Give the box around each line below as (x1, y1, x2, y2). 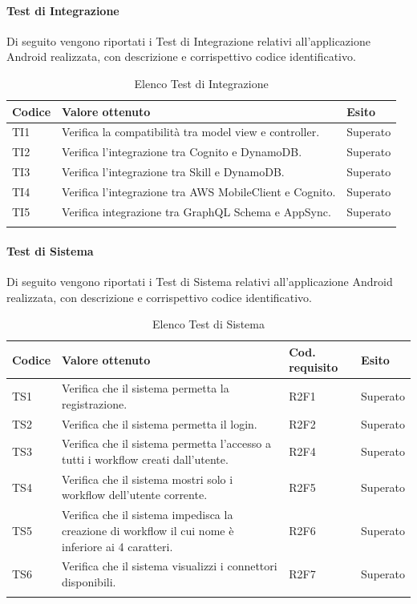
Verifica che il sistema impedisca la (62, 506, 233, 523)
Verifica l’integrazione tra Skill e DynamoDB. (62, 163, 285, 180)
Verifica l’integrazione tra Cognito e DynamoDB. (62, 143, 302, 160)
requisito (289, 359, 338, 376)
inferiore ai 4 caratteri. (62, 538, 173, 554)
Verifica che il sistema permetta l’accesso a (62, 435, 271, 452)
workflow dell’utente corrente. (62, 486, 208, 503)
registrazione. (62, 395, 128, 412)
